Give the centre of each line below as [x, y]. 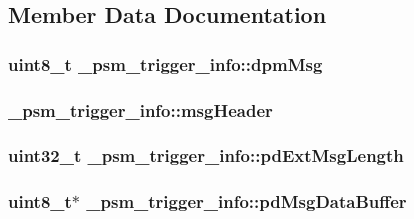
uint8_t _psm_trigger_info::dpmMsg [165, 63]
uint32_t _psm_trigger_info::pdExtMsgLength [206, 155]
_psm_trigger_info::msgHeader [140, 109]
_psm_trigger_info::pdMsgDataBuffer [246, 201]
